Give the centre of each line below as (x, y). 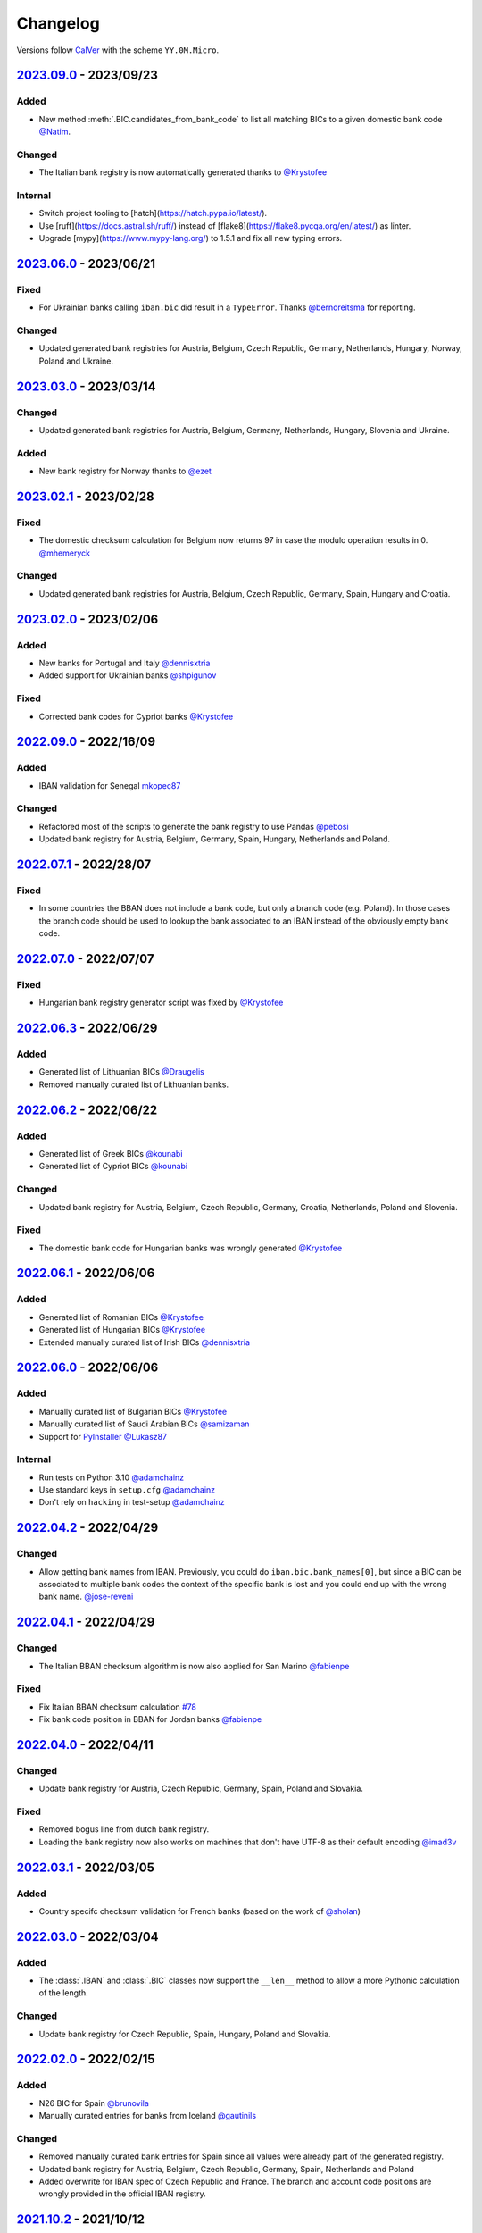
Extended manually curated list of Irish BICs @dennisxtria (144, 1342)
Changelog (58, 23)
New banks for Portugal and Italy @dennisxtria (125, 663)
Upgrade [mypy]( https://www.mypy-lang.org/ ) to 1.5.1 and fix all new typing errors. (191, 238)
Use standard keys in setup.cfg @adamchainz (127, 1490)
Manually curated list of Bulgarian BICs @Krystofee (133, 1411)
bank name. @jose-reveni (86, 1597)
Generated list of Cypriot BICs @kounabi (113, 1167)
